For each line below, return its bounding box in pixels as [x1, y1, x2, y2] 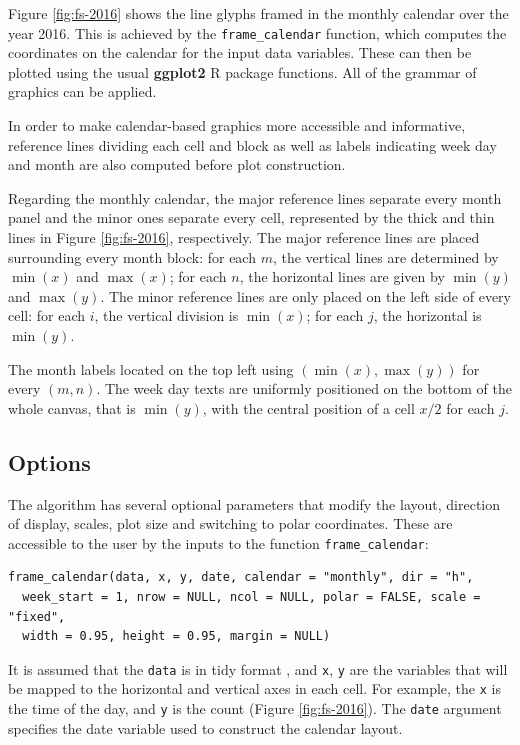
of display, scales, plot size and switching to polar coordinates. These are [8, 513, 453, 534]
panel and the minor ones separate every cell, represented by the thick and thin [8, 207, 495, 228]
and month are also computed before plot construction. [8, 154, 346, 175]
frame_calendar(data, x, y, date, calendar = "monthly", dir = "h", [8, 570, 474, 585]
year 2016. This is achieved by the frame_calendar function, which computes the [8, 22, 507, 43]
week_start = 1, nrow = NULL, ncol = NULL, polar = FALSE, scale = [22, 589, 481, 604]
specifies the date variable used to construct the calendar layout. [8, 717, 403, 738]
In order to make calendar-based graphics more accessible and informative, [8, 115, 466, 136]
